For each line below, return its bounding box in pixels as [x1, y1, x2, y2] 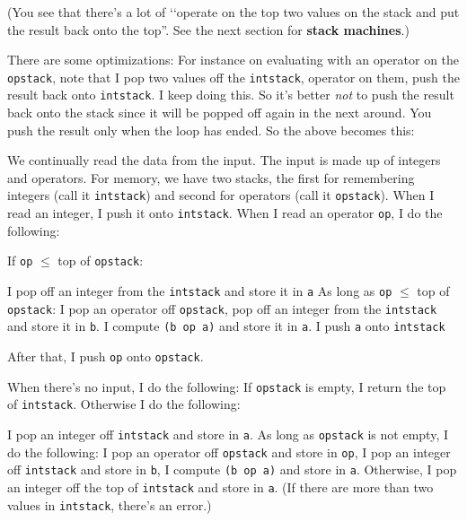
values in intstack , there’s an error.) [7, 495, 212, 514]
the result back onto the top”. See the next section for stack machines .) [7, 20, 410, 39]
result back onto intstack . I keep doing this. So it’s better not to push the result [7, 85, 454, 104]
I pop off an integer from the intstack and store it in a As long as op [7, 282, 392, 300]
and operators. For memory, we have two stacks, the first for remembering [7, 168, 415, 187]
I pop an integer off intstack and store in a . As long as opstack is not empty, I [7, 424, 448, 443]
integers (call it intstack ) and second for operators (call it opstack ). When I [7, 186, 435, 204]
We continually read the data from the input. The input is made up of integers [7, 151, 441, 169]
